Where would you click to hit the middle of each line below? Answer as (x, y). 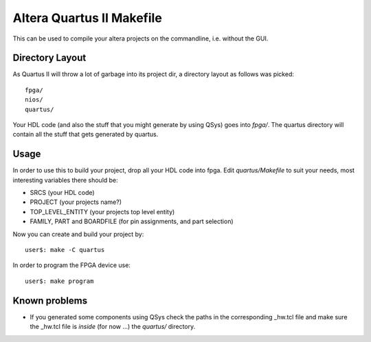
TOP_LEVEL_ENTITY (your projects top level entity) (102, 212)
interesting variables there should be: (65, 180)
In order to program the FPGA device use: (71, 265)
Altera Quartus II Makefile (88, 18)
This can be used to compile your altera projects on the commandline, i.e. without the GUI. (140, 38)
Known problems (50, 300)
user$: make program (59, 281)
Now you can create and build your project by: (78, 234)
